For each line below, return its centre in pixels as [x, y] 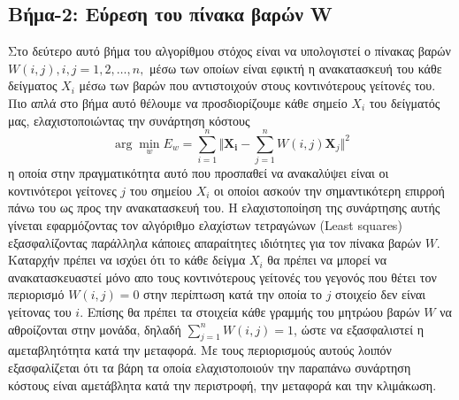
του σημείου [161, 190]
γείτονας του [40, 312]
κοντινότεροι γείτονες [62, 190]
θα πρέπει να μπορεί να [327, 260]
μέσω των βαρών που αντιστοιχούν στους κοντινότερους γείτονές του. [257, 85]
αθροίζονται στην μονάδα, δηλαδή [95, 329]
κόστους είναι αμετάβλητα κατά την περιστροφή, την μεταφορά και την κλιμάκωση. [222, 385]
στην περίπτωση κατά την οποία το [233, 294]
